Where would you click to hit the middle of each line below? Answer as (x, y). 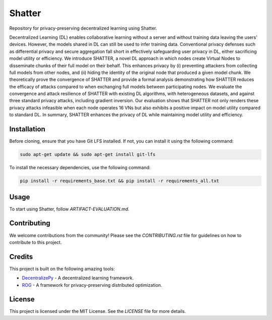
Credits (21, 257)
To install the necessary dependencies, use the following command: (80, 168)
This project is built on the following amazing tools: (62, 269)
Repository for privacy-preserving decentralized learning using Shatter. (83, 28)
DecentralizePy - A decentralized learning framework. (78, 278)
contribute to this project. (36, 242)
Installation (27, 129)
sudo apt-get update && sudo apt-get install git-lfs (88, 154)
